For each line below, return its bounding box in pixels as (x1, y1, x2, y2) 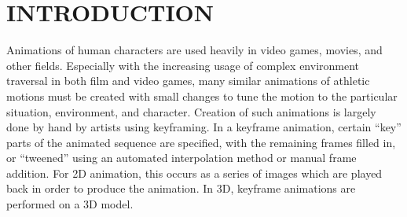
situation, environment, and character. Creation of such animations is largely (6, 103, 376, 120)
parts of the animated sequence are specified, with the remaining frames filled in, (6, 134, 396, 150)
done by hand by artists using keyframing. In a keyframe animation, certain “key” (6, 119, 401, 135)
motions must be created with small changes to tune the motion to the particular (6, 87, 398, 104)
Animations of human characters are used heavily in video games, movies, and (6, 42, 383, 58)
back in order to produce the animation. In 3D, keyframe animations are (6, 180, 356, 197)
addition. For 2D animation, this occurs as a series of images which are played (6, 164, 383, 181)
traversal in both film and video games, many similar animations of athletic (6, 72, 370, 89)
